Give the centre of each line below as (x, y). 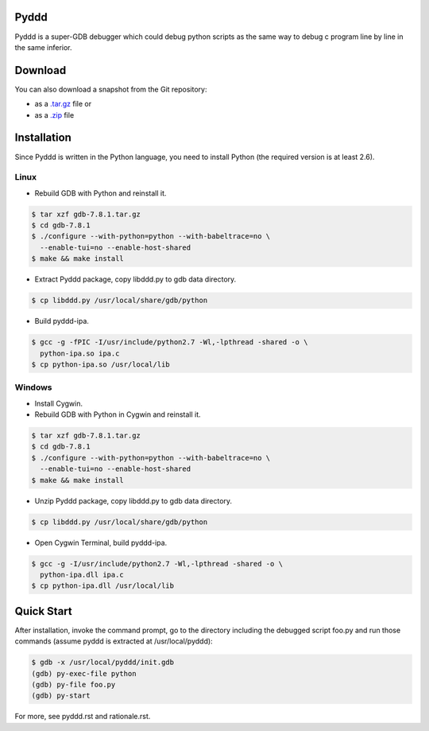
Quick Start (43, 611)
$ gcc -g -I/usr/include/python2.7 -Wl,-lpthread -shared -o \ (157, 564)
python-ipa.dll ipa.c (82, 574)
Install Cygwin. (59, 403)
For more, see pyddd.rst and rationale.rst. (83, 717)
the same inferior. (43, 47)
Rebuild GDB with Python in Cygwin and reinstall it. (118, 414)
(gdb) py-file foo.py (73, 684)
